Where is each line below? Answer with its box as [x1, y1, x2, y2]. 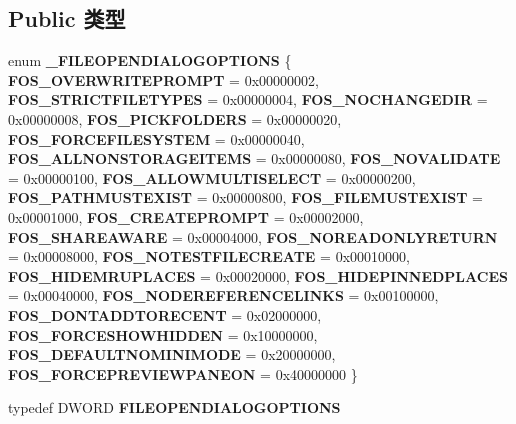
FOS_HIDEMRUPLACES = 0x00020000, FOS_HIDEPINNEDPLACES [8, 265, 508, 286]
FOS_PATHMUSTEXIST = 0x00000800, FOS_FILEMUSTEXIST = [8, 187, 483, 208]
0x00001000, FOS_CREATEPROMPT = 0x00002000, [8, 206, 364, 227]
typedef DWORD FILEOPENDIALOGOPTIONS [8, 397, 341, 418]
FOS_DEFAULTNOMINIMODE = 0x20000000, [8, 344, 336, 365]
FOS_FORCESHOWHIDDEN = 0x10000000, [8, 324, 318, 345]
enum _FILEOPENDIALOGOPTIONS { [8, 50, 292, 71]
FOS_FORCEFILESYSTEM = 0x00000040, [8, 128, 305, 149]
